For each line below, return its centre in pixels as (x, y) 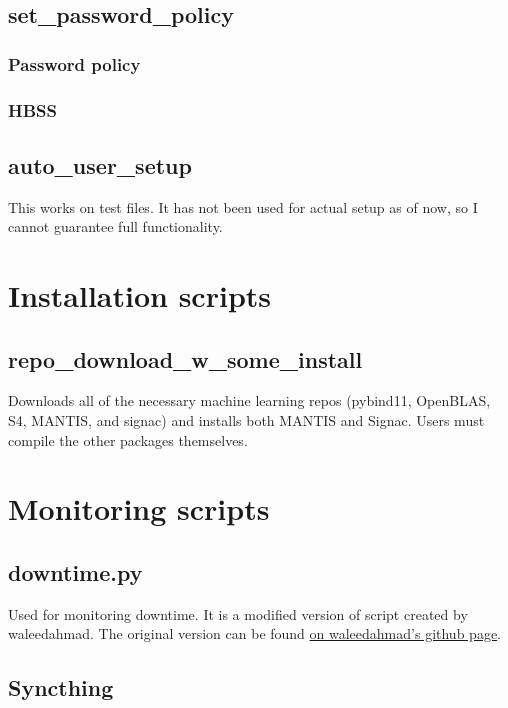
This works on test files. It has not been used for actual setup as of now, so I (243, 206)
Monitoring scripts (139, 508)
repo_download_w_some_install (185, 358)
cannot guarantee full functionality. (115, 226)
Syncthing (61, 687)
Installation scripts (140, 295)
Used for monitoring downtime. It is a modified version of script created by (238, 613)
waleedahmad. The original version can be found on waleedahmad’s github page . (254, 633)
